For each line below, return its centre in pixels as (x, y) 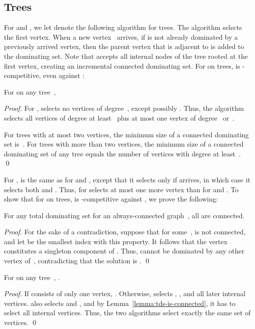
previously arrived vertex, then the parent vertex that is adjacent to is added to (124, 46)
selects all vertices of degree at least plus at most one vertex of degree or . (119, 117)
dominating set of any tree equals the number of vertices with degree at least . (122, 153)
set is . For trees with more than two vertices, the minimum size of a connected (124, 144)
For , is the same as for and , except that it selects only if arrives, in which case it (127, 179)
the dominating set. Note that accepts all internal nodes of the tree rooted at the (126, 56)
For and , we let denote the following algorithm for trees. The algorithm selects (123, 27)
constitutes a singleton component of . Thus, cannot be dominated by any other (124, 251)
